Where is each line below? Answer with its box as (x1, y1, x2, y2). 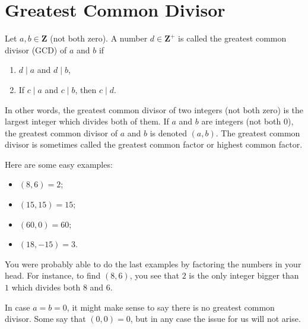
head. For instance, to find (5, 269, 101, 282)
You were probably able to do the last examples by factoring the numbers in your (5, 257, 301, 270)
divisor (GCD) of (5, 43, 67, 56)
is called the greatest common (178, 32, 287, 44)
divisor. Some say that (5, 312, 86, 325)
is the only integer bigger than (189, 269, 299, 282)
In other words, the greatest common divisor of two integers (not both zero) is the (5, 103, 304, 116)
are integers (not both (201, 115, 281, 127)
